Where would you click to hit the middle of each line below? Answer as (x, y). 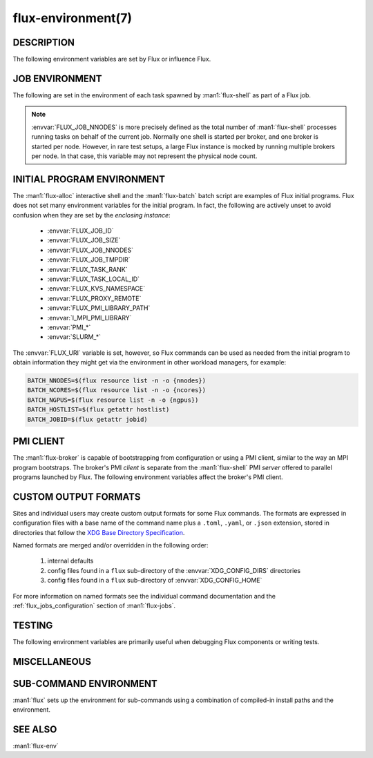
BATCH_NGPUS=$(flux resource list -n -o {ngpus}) (113, 400)
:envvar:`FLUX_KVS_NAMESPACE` (96, 289)
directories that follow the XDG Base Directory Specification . (99, 532)
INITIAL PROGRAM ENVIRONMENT (89, 179)
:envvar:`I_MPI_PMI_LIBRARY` (89, 318)
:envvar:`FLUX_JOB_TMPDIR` (89, 260)
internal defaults (70, 561)
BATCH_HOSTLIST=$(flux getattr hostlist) (98, 410)
